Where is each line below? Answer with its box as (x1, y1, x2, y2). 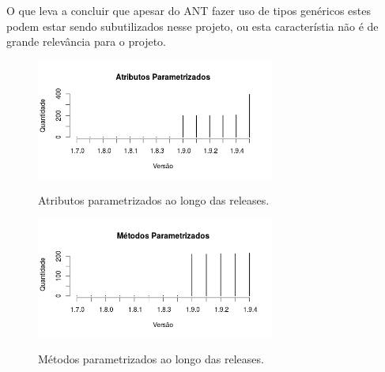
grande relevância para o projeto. (6, 33, 167, 50)
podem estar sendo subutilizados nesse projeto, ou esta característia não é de (6, 17, 379, 34)
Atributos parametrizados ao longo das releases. (38, 192, 270, 209)
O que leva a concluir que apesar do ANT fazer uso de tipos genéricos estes (6, 2, 371, 18)
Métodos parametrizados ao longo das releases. (38, 351, 264, 367)
